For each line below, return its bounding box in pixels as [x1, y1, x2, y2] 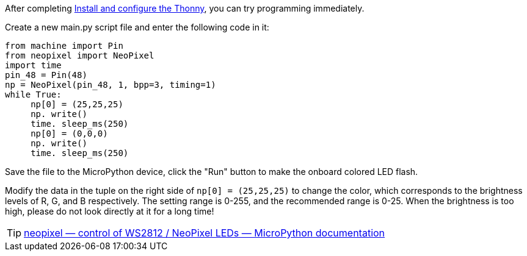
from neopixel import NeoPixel [5, 51, 154, 60]
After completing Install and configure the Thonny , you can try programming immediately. [5, 3, 365, 13]
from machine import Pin [5, 41, 123, 51]
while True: [5, 90, 62, 99]
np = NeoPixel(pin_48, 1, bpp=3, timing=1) [5, 80, 216, 90]
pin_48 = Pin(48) [5, 70, 87, 80]
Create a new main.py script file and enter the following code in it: [5, 22, 269, 32]
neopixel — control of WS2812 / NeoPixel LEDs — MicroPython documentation [24, 227, 385, 239]
